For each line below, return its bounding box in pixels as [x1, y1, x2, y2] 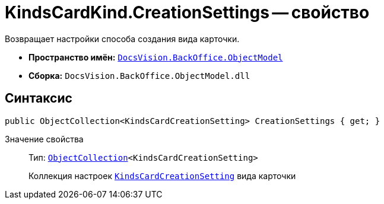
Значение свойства [5, 133, 84, 144]
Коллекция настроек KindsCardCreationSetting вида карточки [28, 170, 296, 181]
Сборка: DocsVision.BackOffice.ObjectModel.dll [28, 70, 250, 81]
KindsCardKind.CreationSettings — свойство [5, 2, 370, 23]
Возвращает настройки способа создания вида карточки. [5, 33, 240, 44]
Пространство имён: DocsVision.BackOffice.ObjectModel [28, 52, 283, 62]
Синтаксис [5, 91, 72, 106]
